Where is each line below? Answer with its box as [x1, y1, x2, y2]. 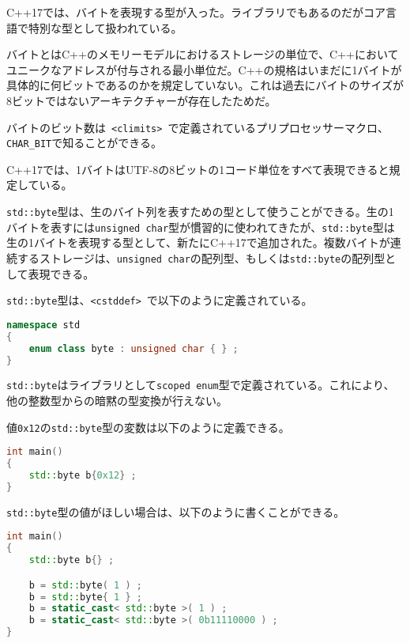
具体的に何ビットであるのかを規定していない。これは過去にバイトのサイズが [6, 77, 404, 93]
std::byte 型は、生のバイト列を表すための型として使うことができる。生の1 [6, 203, 394, 220]
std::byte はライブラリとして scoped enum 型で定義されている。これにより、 [6, 376, 395, 393]
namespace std [6, 319, 81, 331]
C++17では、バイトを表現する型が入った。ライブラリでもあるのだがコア [6, 4, 386, 20]
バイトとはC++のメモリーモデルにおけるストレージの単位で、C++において [6, 46, 399, 62]
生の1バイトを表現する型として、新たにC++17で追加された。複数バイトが [6, 234, 390, 251]
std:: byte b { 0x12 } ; [28, 470, 137, 482]
